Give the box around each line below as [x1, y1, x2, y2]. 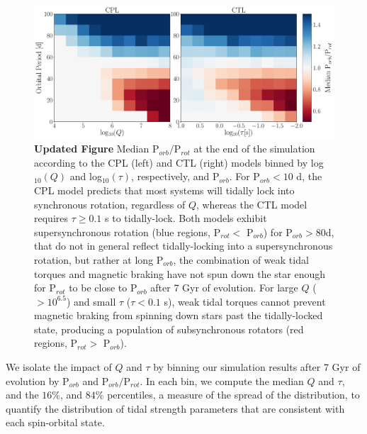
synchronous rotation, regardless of [34, 196, 186, 211]
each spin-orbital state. [6, 415, 105, 430]
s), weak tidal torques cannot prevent [164, 294, 326, 308]
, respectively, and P [131, 169, 220, 184]
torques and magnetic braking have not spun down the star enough [34, 266, 326, 281]
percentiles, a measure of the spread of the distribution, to [107, 387, 360, 402]
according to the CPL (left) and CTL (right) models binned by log [34, 155, 324, 169]
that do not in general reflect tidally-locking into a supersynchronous [34, 238, 333, 253]
